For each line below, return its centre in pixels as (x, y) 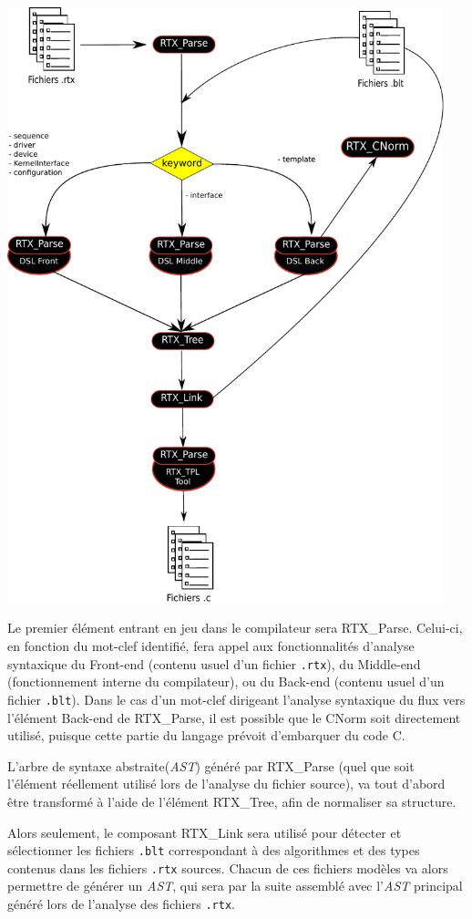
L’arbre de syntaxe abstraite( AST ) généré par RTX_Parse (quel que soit (211, 765)
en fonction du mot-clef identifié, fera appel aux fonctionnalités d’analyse (211, 646)
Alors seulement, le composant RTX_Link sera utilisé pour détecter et (205, 832)
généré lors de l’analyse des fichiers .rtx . (121, 904)
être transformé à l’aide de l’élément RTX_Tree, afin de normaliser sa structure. (232, 801)
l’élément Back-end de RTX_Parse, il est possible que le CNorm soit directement (234, 717)
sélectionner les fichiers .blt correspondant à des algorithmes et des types (214, 850)
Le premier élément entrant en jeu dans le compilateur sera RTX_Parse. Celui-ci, (235, 628)
